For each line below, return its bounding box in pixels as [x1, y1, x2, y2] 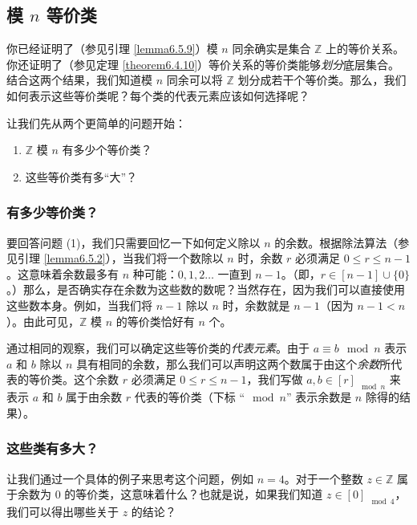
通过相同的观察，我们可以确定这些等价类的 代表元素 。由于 [6, 340, 310, 356]
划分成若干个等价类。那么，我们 [237, 71, 407, 88]
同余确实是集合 [232, 40, 311, 57]
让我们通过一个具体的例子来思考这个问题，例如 [6, 470, 253, 486]
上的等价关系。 [326, 40, 405, 57]
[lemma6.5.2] [43, 250, 106, 267]
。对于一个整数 [284, 470, 363, 486]
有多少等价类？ [6, 202, 99, 222]
